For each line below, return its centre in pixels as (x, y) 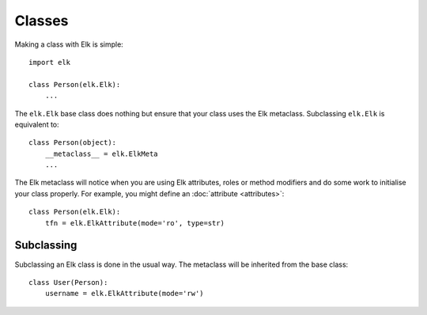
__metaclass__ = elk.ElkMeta (101, 154)
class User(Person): (68, 282)
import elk (50, 62)
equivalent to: (37, 124)
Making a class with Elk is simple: (69, 44)
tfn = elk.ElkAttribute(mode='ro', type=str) (135, 223)
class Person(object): (73, 143)
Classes (42, 21)
